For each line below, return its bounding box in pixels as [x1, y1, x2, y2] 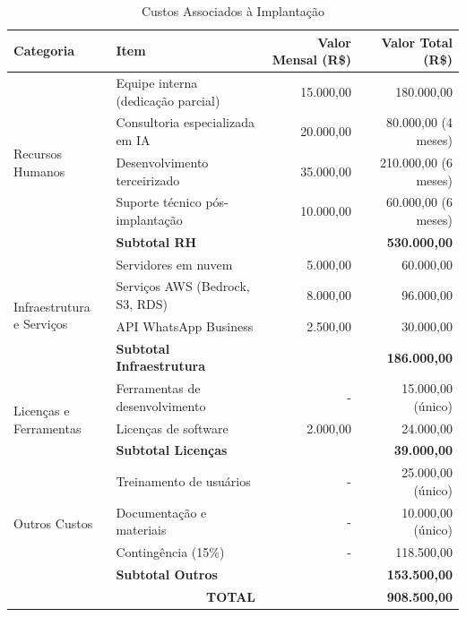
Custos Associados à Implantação [141, 2, 325, 20]
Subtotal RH [116, 232, 197, 251]
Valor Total [381, 32, 453, 51]
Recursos [13, 144, 63, 163]
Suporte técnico [116, 193, 202, 211]
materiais [116, 520, 167, 539]
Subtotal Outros [116, 565, 218, 584]
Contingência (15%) [116, 543, 225, 561]
